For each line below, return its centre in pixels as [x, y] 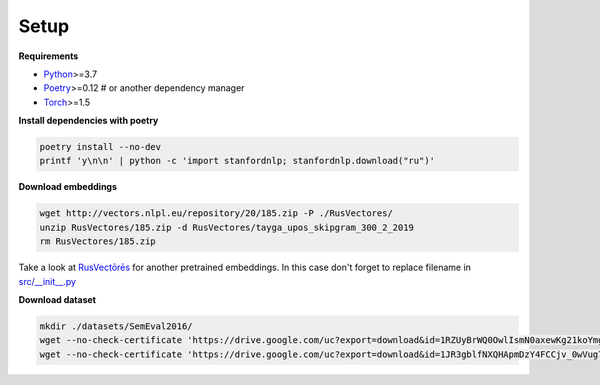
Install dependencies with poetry [88, 121]
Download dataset [57, 299]
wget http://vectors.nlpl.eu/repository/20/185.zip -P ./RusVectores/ [216, 213]
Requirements [48, 56]
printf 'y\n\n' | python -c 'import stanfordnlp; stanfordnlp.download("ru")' [237, 161]
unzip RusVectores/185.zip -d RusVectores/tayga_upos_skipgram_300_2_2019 [227, 227]
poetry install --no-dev [100, 147]
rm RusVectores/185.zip [98, 241]
